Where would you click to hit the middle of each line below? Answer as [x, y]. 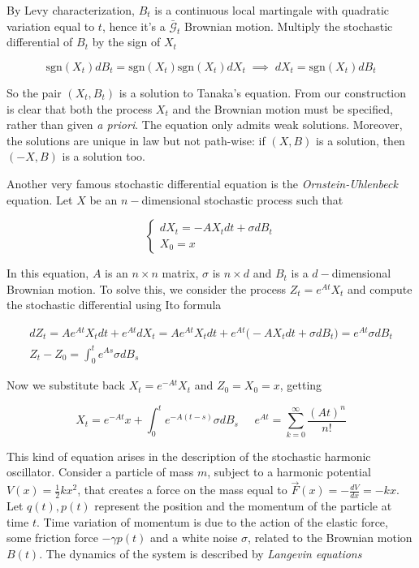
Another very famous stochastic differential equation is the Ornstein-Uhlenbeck [202, 183]
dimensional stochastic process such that [242, 199]
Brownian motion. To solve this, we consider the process [147, 288]
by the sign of [126, 42]
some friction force [52, 538]
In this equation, [48, 273]
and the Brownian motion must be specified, [283, 108]
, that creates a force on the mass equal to [182, 490]
